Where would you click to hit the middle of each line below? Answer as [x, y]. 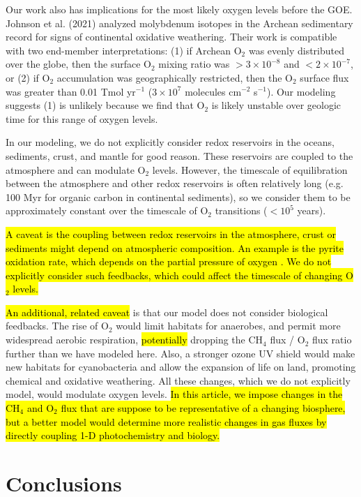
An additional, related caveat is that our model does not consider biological [167, 312]
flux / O [287, 340]
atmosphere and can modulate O [76, 169]
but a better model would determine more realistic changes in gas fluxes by [166, 421]
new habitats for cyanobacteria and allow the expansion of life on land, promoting [181, 367]
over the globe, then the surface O [78, 64]
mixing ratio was [194, 64]
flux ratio [332, 340]
